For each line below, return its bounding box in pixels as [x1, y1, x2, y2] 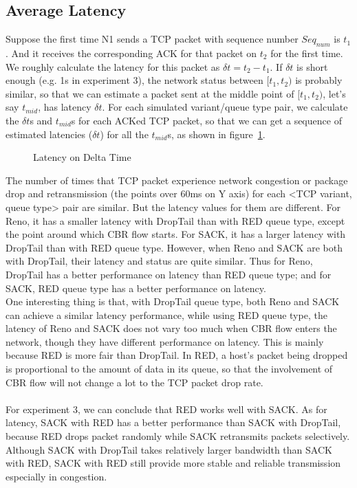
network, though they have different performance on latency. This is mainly [6, 334, 324, 348]
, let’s [323, 86, 346, 100]
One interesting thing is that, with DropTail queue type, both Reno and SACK [6, 294, 340, 309]
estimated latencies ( [6, 126, 93, 141]
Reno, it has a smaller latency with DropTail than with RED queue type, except [6, 213, 345, 228]
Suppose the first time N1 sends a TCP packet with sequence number [6, 32, 299, 46]
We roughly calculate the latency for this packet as [6, 59, 220, 74]
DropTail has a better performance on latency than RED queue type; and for [6, 267, 332, 281]
